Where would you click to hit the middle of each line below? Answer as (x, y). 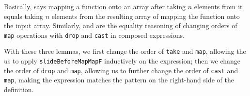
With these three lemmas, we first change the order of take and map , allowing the (125, 51)
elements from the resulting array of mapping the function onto (146, 16)
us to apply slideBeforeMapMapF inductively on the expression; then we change (122, 61)
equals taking (23, 16)
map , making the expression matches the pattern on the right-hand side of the (119, 80)
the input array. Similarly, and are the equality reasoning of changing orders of (121, 25)
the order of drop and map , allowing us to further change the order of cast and (121, 70)
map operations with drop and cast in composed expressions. (94, 35)
